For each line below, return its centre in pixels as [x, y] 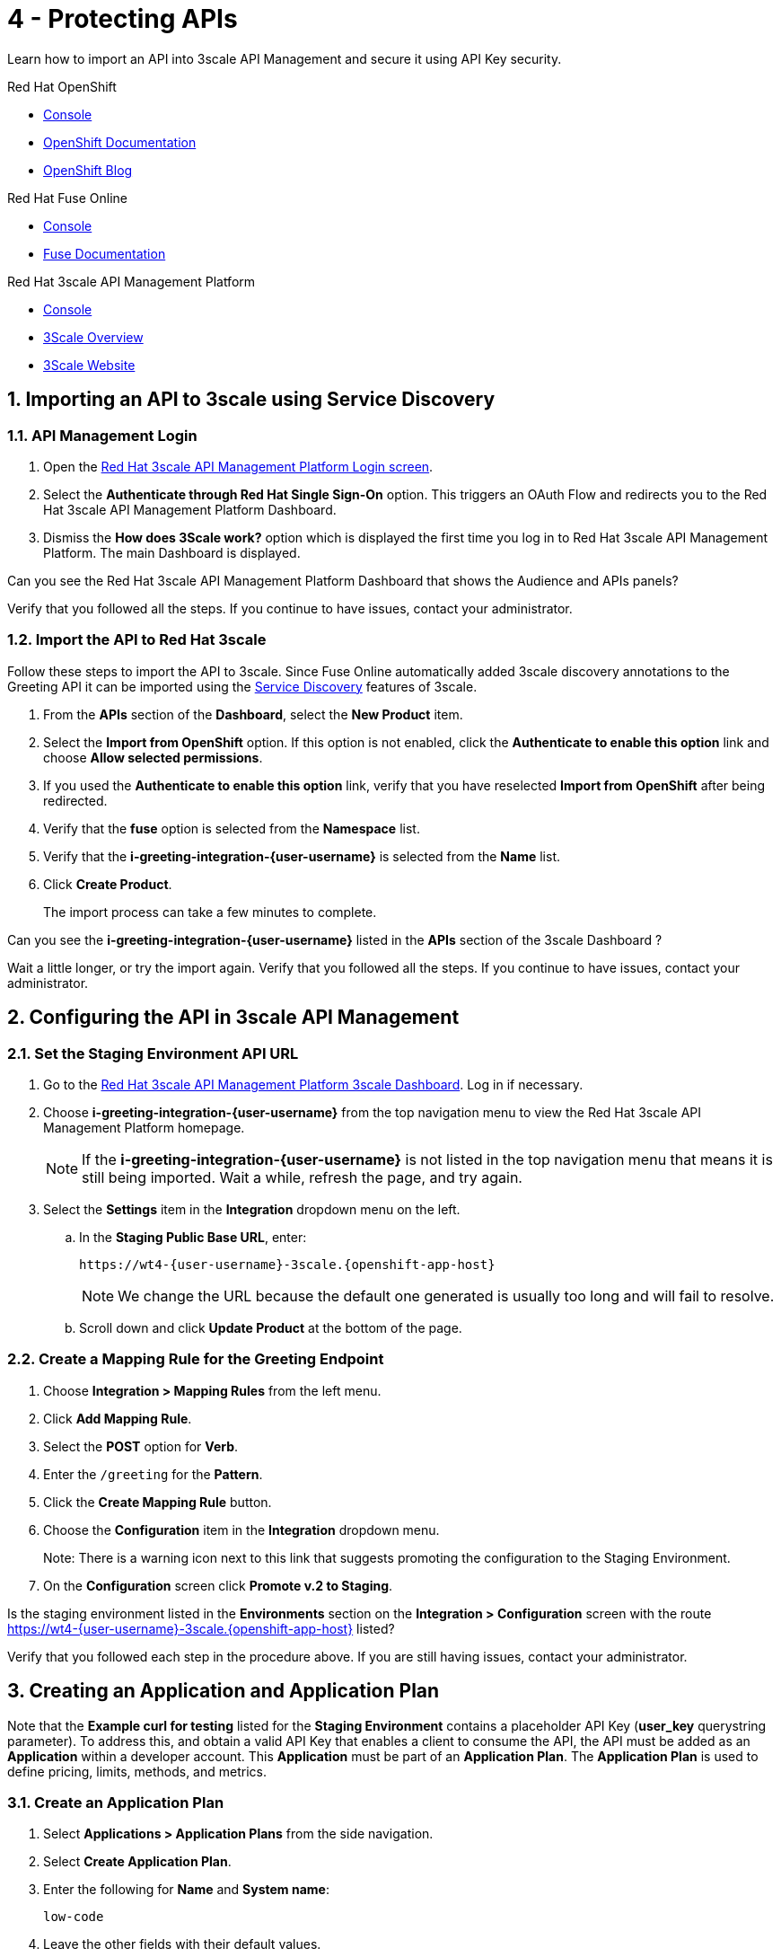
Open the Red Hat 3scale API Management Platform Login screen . [238, 466]
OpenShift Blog [88, 170]
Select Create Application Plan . [137, 1862]
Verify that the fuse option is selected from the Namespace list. [232, 828]
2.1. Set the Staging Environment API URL [153, 1053]
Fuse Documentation [105, 253]
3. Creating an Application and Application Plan [224, 1691]
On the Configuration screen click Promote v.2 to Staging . [218, 1585]
